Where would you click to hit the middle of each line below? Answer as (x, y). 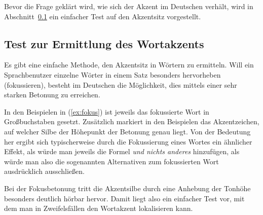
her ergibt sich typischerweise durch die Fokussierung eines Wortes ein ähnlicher (128, 141)
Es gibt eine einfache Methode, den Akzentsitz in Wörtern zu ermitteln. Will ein (129, 65)
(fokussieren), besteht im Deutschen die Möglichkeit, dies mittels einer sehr (121, 84)
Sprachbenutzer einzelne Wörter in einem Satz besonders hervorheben (112, 74)
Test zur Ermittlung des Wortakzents (104, 43)
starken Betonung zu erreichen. (52, 95)
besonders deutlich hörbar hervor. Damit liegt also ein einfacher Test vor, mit (124, 198)
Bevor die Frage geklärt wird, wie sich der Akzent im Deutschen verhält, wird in (129, 6)
